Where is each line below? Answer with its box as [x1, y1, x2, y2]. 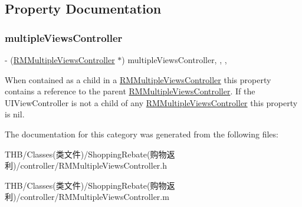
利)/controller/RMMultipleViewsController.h [5, 159, 168, 172]
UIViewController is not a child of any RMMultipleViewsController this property [5, 96, 298, 109]
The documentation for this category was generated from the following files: [5, 127, 278, 140]
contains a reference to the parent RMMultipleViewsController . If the [5, 85, 255, 97]
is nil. [5, 108, 25, 120]
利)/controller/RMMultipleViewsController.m [5, 190, 169, 203]
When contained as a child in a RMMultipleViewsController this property [5, 73, 271, 86]
